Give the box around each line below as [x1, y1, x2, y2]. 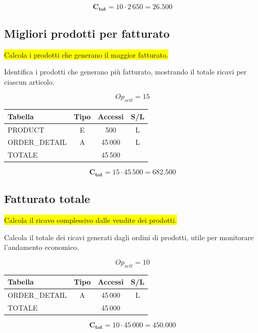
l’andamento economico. [4, 242, 79, 252]
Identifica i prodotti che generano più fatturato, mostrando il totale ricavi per [4, 66, 247, 77]
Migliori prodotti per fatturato [4, 25, 170, 41]
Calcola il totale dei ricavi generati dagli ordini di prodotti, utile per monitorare [4, 232, 254, 242]
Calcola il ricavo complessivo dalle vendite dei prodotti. [4, 215, 177, 225]
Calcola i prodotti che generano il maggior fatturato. [4, 49, 168, 60]
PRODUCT [8, 124, 44, 135]
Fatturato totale [4, 191, 90, 207]
